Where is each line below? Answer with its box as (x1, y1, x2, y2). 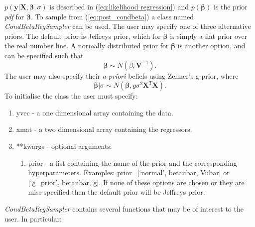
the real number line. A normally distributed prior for (4, 40, 169, 51)
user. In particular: (4, 213, 62, 224)
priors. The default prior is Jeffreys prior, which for (4, 30, 161, 41)
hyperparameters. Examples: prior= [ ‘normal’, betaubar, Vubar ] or (28, 167, 230, 178)
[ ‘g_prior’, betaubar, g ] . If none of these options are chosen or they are (28, 177, 245, 187)
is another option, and (177, 40, 246, 51)
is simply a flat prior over (170, 30, 248, 41)
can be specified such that (4, 50, 84, 60)
